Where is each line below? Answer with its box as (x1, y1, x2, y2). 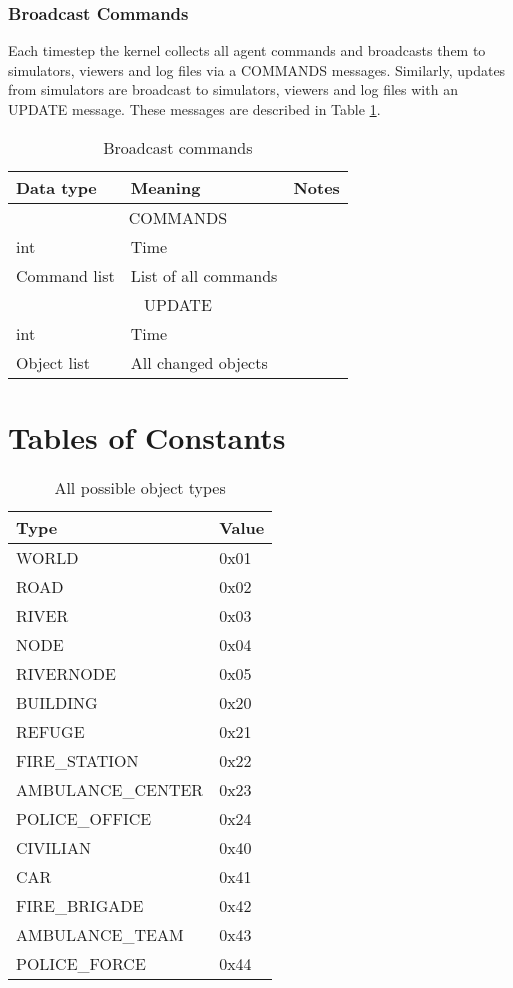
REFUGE (16, 719, 85, 743)
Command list (16, 263, 115, 287)
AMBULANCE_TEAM (16, 922, 184, 946)
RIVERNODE (16, 661, 116, 685)
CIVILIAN (16, 835, 91, 859)
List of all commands (130, 263, 278, 287)
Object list (16, 350, 90, 374)
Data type (16, 175, 97, 199)
